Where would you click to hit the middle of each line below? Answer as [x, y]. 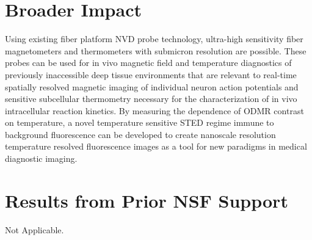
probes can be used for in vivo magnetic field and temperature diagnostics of [148, 63]
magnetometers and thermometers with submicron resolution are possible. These [156, 50]
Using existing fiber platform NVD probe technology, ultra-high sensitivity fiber [154, 39]
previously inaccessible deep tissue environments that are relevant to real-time [151, 74]
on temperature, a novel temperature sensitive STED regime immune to [140, 122]
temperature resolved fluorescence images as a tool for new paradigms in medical [156, 146]
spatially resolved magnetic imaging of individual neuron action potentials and [152, 86]
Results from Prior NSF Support [147, 200]
